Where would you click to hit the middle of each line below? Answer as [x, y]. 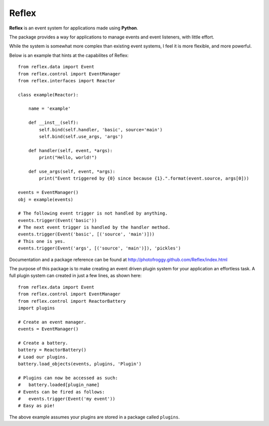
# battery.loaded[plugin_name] [59, 385]
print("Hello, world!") [68, 158]
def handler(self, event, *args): [70, 150]
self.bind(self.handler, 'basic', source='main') [101, 129]
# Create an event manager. [52, 322]
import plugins [37, 308]
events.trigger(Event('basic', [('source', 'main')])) [86, 234]
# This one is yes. [42, 241]
